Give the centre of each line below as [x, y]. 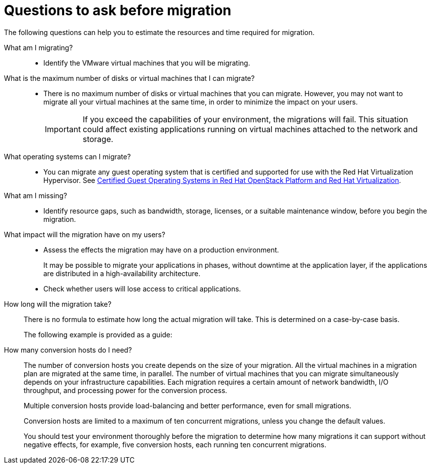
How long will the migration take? [58, 304]
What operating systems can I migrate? [67, 156]
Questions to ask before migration [118, 10]
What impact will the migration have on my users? [85, 234]
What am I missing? [36, 195]
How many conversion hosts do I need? [68, 350]
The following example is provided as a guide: [98, 334]
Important [63, 129]
